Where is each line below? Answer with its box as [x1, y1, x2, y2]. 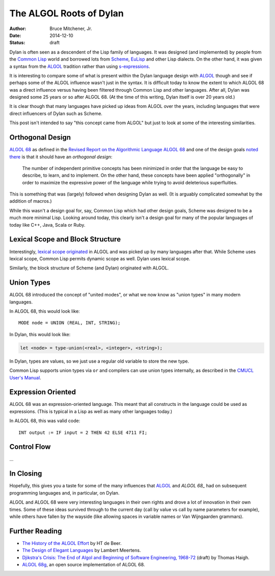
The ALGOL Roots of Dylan [9, 8, 124, 19]
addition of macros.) [9, 198, 52, 204]
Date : [9, 32, 21, 38]
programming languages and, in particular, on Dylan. [9, 489, 120, 496]
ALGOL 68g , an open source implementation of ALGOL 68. [22, 562, 145, 568]
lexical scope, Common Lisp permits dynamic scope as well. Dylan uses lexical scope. [9, 255, 190, 262]
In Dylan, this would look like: [9, 331, 71, 337]
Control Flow [9, 443, 51, 451]
